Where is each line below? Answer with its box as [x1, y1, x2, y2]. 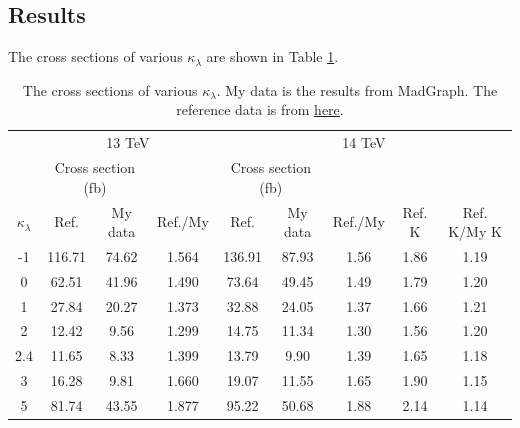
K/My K [448, 221, 502, 242]
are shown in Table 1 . [206, 46, 339, 67]
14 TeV [342, 132, 386, 153]
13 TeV [106, 132, 150, 153]
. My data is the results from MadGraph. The [216, 79, 498, 100]
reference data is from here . [176, 99, 344, 120]
